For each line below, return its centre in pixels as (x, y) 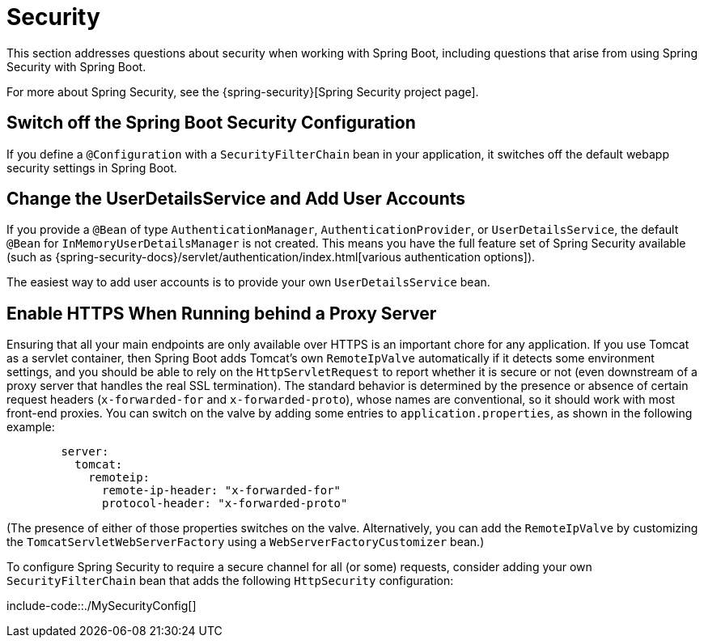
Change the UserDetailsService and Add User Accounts (236, 199)
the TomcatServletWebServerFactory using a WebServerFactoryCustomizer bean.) (246, 542)
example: (31, 427)
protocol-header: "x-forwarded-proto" (225, 504)
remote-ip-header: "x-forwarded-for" (222, 491)
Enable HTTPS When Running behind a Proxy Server (222, 313)
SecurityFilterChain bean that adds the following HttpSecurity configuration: (230, 581)
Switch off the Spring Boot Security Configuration (211, 123)
